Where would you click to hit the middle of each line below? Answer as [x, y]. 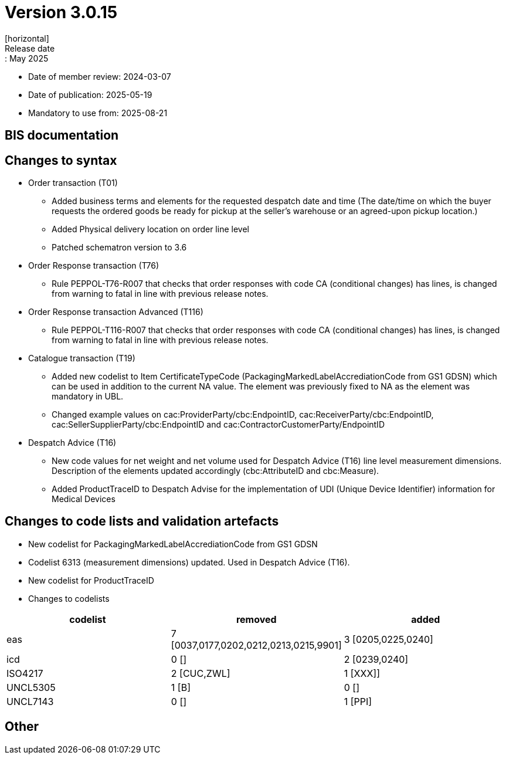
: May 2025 [27, 58]
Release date [30, 48]
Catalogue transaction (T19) [82, 358]
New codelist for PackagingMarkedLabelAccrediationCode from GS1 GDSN [173, 544]
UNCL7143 [30, 701]
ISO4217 [25, 673]
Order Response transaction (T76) [94, 266]
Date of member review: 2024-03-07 [100, 76]
